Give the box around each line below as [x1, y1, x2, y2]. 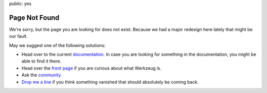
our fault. [9, 33, 28, 39]
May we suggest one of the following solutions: [9, 42, 106, 48]
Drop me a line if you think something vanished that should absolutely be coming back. [21, 79, 199, 85]
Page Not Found [9, 13, 59, 22]
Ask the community [21, 72, 61, 78]
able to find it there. [21, 58, 62, 64]
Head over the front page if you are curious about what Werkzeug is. [21, 65, 162, 71]
